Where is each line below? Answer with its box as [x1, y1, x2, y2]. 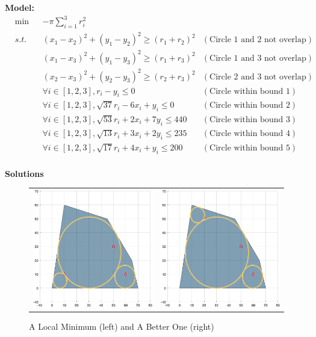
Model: [5, 1, 35, 13]
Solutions [5, 167, 44, 179]
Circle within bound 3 [209, 115, 290, 124]
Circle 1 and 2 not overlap [209, 36, 306, 45]
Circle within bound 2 [209, 101, 290, 110]
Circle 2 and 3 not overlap [209, 72, 306, 81]
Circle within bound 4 [209, 129, 290, 138]
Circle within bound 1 [209, 87, 290, 96]
